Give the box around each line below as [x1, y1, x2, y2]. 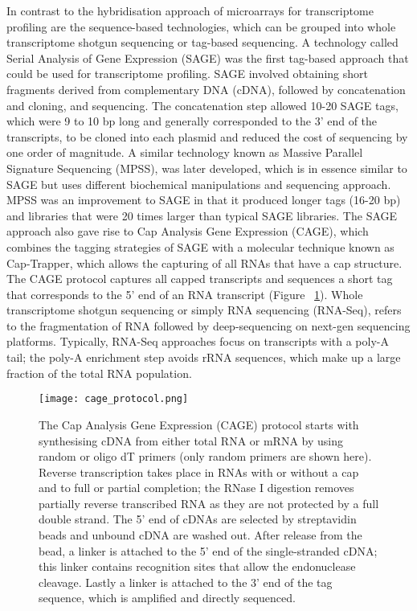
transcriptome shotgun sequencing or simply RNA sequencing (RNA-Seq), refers [6, 301, 402, 318]
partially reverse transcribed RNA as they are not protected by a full [39, 494, 379, 511]
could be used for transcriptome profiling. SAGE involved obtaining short [6, 65, 368, 82]
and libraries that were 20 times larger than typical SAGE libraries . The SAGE [6, 207, 398, 223]
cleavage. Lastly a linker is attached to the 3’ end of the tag [39, 573, 333, 590]
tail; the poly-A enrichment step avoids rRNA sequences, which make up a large [6, 349, 401, 366]
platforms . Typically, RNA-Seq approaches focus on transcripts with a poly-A [6, 333, 389, 350]
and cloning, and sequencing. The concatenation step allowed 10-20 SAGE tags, [6, 96, 399, 113]
